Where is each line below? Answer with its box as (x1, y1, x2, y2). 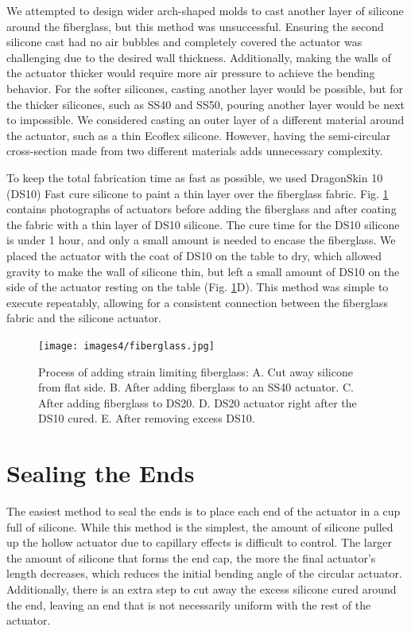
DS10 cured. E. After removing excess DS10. (38, 410, 255, 427)
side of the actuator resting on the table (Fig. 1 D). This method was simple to (6, 278, 389, 295)
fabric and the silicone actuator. (6, 310, 162, 326)
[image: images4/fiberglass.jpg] (38, 340, 215, 352)
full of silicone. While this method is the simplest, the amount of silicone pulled (6, 518, 394, 535)
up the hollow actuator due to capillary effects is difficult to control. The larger (6, 534, 392, 551)
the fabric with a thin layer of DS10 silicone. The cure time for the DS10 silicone (6, 216, 400, 232)
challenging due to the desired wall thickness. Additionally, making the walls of (6, 49, 391, 65)
